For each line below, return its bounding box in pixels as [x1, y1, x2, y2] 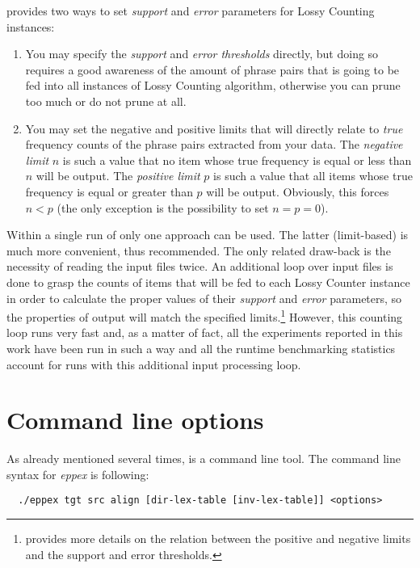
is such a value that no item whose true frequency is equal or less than [62, 151, 412, 168]
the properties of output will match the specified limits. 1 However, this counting [6, 306, 403, 325]
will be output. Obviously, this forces [206, 183, 389, 200]
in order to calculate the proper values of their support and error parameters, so [6, 289, 402, 306]
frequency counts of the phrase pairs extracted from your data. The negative [25, 136, 403, 153]
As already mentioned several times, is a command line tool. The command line [6, 450, 401, 467]
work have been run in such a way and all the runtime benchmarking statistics [6, 339, 396, 356]
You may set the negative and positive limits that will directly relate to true [25, 120, 403, 137]
